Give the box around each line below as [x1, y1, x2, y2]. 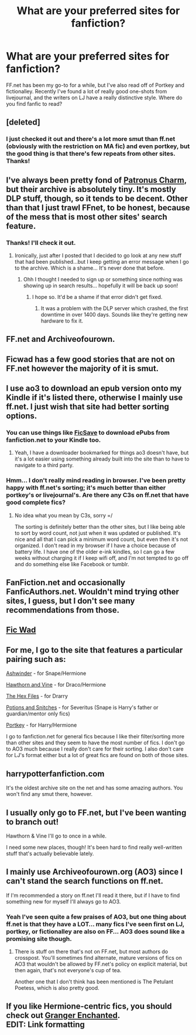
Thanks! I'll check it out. [6, 238, 76, 247]
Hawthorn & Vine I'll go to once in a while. [6, 832, 107, 839]
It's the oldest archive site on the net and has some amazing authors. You [6, 784, 183, 791]
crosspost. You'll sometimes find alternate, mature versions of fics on [14, 955, 183, 962]
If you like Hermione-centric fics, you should [6, 1002, 172, 1012]
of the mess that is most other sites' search [6, 211, 168, 221]
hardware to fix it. [40, 317, 84, 324]
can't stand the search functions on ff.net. [6, 876, 164, 886]
